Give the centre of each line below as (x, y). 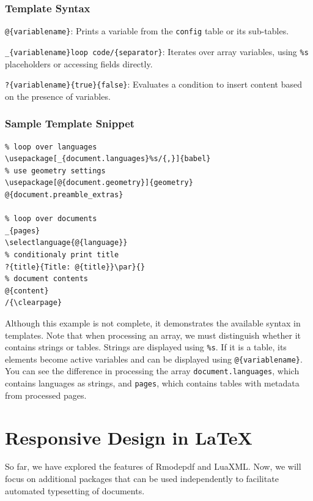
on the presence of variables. (58, 96)
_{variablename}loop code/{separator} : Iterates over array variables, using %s (157, 51)
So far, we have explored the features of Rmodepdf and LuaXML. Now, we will (153, 466)
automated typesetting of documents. (75, 490)
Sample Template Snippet (70, 123)
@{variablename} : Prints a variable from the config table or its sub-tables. (147, 31)
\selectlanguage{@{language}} (66, 243)
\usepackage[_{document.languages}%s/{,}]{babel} (108, 159)
